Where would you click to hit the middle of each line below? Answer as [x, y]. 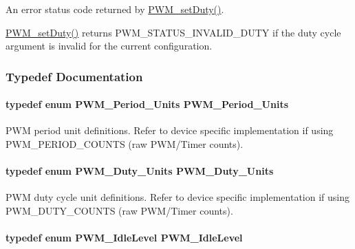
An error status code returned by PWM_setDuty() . [115, 9]
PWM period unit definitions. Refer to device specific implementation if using [170, 130]
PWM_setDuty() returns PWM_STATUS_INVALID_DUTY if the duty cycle [173, 32]
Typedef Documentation [74, 76]
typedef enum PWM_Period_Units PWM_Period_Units [147, 104]
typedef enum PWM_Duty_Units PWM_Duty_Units [140, 171]
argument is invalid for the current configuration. [109, 46]
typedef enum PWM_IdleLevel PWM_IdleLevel [124, 238]
